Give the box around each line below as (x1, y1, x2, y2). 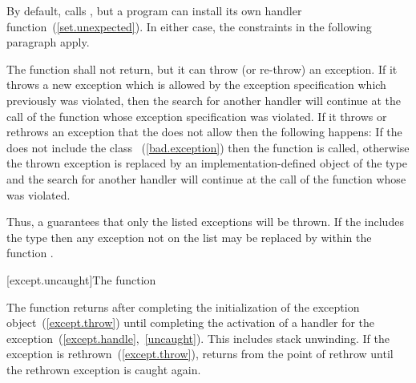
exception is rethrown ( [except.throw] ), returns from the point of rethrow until (6, 345, 394, 362)
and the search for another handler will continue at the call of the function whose (6, 170, 406, 187)
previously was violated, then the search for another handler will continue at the (6, 91, 401, 108)
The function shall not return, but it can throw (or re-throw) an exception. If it (6, 60, 398, 77)
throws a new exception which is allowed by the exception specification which (6, 76, 386, 93)
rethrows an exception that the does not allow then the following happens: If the (6, 123, 402, 140)
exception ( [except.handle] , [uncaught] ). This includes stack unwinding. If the (6, 329, 390, 346)
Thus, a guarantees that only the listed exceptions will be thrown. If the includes (6, 213, 404, 230)
